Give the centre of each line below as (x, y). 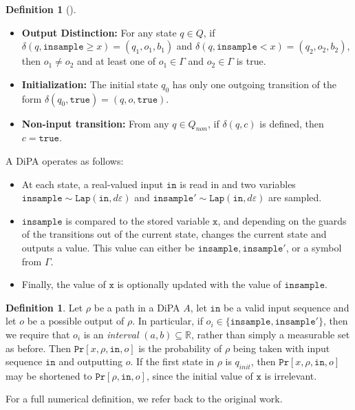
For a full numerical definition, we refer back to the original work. (144, 399)
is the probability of (180, 348)
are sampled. (295, 197)
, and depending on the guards (282, 220)
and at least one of (116, 61)
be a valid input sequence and (286, 307)
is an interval (111, 334)
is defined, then (292, 123)
